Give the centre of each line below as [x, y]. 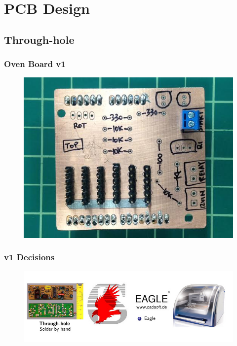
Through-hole [39, 39]
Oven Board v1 [35, 64]
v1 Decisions [29, 257]
